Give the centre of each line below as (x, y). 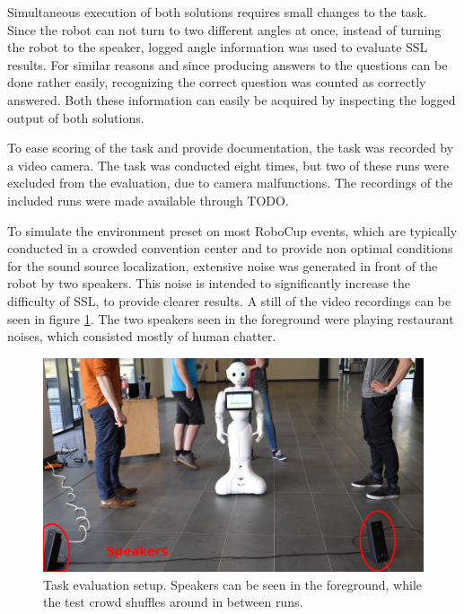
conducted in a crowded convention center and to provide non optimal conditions (230, 248)
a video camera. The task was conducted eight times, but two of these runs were (228, 165)
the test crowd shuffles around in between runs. (173, 602)
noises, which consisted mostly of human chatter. (142, 336)
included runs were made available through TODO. (148, 200)
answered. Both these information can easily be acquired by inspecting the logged (232, 99)
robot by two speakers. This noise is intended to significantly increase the (209, 283)
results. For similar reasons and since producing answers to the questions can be (228, 64)
